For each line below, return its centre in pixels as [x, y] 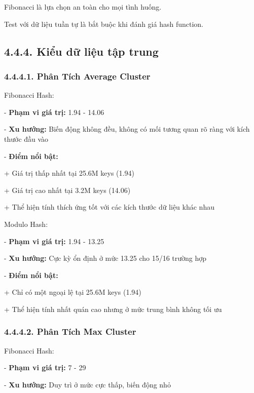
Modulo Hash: [26, 224]
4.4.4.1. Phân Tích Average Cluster [77, 76]
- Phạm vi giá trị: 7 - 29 [45, 367]
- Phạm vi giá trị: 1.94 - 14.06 [54, 112]
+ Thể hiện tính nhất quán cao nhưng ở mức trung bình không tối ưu [113, 309]
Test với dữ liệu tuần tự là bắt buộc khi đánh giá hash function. [104, 24]
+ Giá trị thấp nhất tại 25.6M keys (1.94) [69, 173]
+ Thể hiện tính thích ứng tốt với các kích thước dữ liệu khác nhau [109, 207]
